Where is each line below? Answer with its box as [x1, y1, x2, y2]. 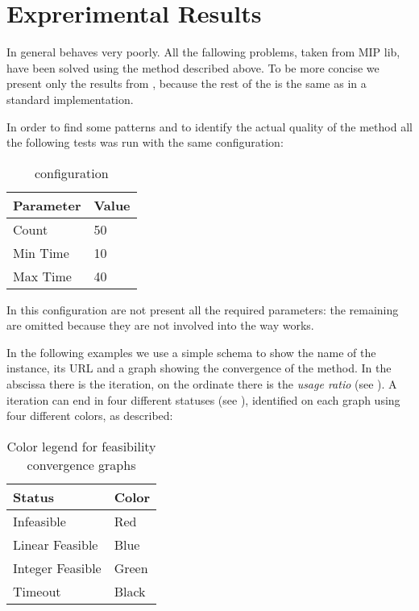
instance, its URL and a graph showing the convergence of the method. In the [6, 360, 392, 376]
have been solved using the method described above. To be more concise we [6, 59, 380, 76]
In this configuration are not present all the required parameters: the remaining [6, 301, 399, 318]
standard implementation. [6, 90, 134, 107]
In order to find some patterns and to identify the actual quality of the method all [6, 118, 413, 135]
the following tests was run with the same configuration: [6, 134, 284, 151]
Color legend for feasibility [6, 436, 156, 455]
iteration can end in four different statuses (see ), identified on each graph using [6, 391, 400, 408]
